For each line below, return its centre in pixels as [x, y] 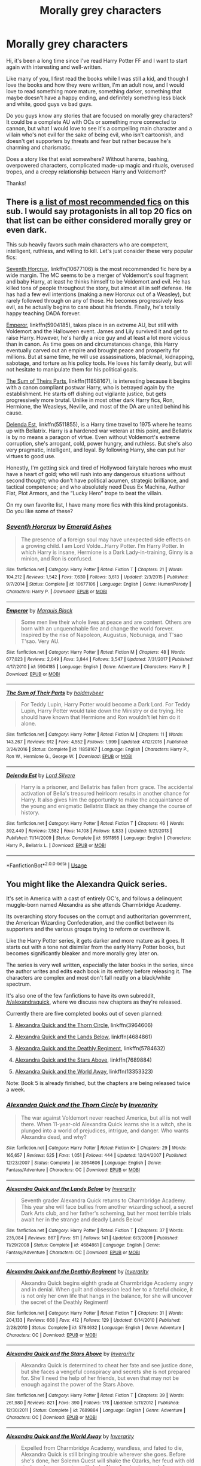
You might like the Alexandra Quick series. [87, 884]
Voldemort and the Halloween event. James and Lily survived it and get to [97, 331]
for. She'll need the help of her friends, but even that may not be [100, 1378]
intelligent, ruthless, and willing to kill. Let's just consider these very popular [100, 251]
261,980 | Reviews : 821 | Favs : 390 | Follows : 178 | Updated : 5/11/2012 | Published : [93, 1403]
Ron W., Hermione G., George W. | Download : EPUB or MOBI [69, 757]
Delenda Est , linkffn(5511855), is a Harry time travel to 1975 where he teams [99, 424]
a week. [16, 1090]
